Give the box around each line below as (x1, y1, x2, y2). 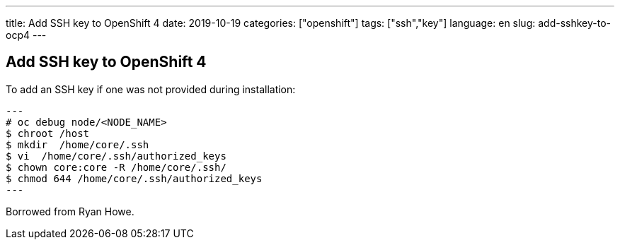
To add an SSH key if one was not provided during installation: (6, 83, 296, 95)
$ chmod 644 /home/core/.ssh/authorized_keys (6, 172, 263, 184)
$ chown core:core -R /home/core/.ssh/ (6, 161, 226, 173)
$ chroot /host (6, 127, 90, 139)
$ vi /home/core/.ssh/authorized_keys (6, 150, 226, 162)
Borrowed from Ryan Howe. (6, 205, 134, 217)
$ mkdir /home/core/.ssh (6, 138, 149, 150)
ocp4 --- (6, 29, 47, 41)
